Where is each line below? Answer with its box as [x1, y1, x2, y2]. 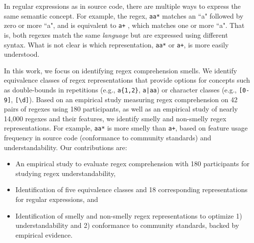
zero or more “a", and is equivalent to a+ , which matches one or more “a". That [4, 20, 245, 30]
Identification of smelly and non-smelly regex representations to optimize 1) [15, 210, 242, 221]
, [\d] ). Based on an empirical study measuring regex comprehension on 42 [11, 94, 238, 104]
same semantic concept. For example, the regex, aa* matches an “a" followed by [4, 10, 244, 21]
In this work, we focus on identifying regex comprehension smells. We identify [4, 65, 237, 75]
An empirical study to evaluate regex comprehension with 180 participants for [15, 158, 250, 169]
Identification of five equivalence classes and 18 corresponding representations [15, 184, 248, 195]
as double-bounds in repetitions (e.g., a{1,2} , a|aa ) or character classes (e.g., [4, 84, 237, 94]
